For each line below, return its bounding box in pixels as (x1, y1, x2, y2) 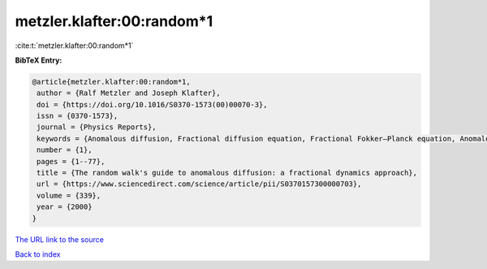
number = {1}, (37, 145, 93, 154)
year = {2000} (37, 202, 93, 211)
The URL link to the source (15, 234, 105, 244)
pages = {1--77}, (37, 157, 106, 166)
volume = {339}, (37, 191, 101, 200)
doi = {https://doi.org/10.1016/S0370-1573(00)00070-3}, (37, 100, 268, 109)
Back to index (15, 249, 61, 259)
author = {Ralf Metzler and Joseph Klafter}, (37, 89, 221, 98)
